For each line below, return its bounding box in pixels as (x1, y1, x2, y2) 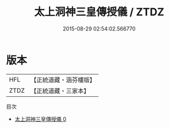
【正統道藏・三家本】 (30, 86, 90, 95)
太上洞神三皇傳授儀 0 (14, 115, 67, 122)
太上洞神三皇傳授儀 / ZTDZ (34, 5, 165, 19)
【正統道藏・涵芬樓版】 (30, 76, 96, 84)
